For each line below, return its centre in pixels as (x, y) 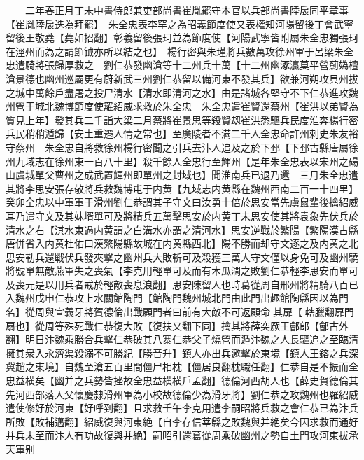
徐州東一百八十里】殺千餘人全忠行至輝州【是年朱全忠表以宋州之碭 (206, 161)
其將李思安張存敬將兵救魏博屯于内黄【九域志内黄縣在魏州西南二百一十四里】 (182, 188)
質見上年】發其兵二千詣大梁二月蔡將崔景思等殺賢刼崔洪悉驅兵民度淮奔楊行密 (182, 119)
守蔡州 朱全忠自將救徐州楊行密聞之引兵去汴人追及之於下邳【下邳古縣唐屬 (177, 147)
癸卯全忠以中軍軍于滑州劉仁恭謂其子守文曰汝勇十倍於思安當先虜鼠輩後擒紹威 (182, 202)
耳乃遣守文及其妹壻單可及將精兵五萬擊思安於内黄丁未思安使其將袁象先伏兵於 (182, 215)
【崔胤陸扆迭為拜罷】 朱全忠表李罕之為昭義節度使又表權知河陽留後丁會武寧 (180, 23)
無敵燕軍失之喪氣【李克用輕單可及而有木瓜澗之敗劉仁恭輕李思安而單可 (196, 271)
